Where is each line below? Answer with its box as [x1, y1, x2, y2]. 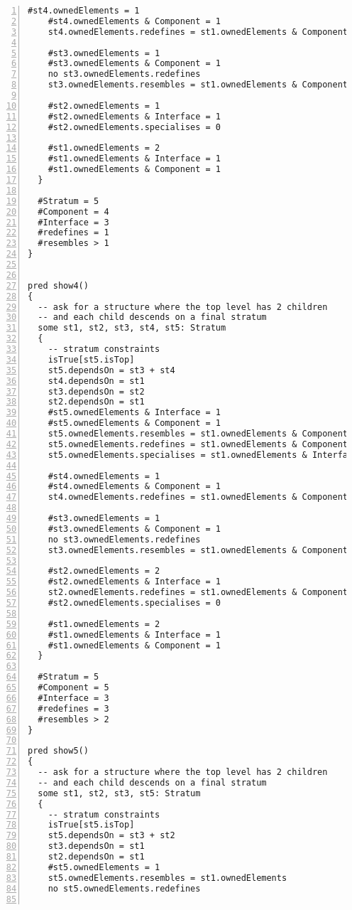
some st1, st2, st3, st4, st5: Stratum [38, 323, 226, 333]
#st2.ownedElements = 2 [48, 566, 160, 577]
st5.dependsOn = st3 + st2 [48, 830, 175, 841]
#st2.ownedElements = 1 [48, 100, 160, 111]
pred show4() [28, 280, 89, 291]
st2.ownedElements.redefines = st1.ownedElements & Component [48, 587, 348, 598]
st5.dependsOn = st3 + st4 [48, 365, 175, 375]
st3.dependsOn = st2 [48, 386, 145, 397]
